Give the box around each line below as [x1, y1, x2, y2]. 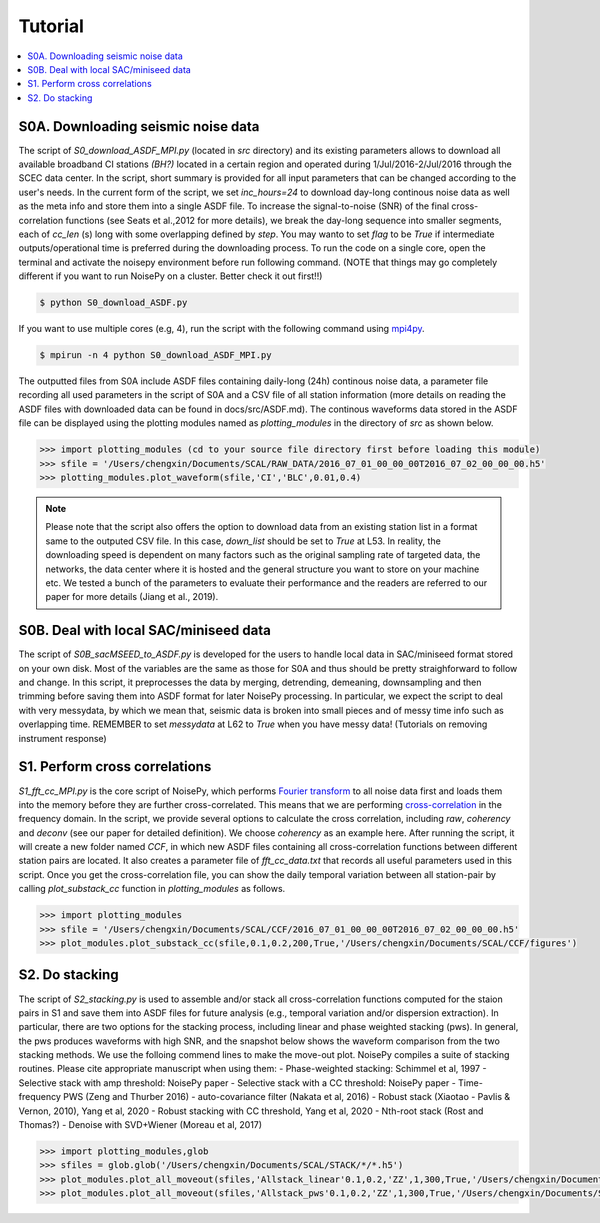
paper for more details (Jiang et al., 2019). [45, 591, 219, 603]
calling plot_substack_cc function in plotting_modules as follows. [18, 883, 286, 895]
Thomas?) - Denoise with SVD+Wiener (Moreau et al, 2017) [18, 1119, 263, 1131]
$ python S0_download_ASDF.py [39, 297, 188, 309]
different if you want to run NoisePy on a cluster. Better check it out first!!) [18, 270, 323, 282]
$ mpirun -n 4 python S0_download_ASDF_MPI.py [39, 350, 272, 361]
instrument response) [18, 732, 107, 744]
